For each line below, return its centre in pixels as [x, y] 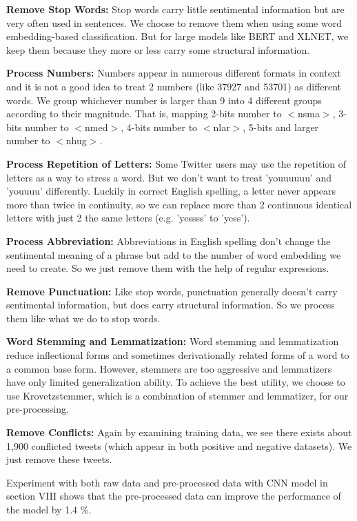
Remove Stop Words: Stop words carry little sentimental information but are [175, 9]
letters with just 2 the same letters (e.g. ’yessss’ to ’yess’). [128, 218]
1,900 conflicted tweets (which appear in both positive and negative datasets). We [179, 445]
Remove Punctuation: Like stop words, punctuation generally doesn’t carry [172, 291]
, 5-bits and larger [281, 127]
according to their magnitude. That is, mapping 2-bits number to [144, 114]
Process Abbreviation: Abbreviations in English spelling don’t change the [169, 240]
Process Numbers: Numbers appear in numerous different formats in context [174, 73]
